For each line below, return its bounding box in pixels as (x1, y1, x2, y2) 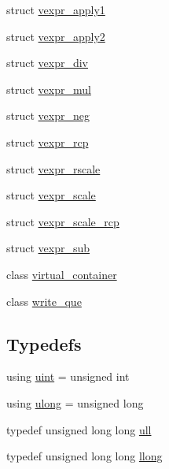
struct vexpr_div (6, 54, 89, 71)
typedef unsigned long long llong (6, 448, 163, 464)
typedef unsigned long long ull (6, 421, 152, 437)
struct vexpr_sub (6, 240, 90, 256)
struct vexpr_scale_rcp (6, 213, 119, 229)
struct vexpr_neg (6, 107, 90, 124)
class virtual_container (6, 266, 117, 282)
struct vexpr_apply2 (6, 28, 105, 44)
